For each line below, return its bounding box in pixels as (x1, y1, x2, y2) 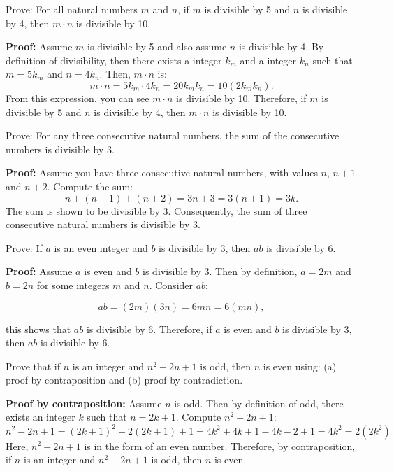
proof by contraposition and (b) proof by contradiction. (6, 372, 243, 387)
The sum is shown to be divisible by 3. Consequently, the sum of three (6, 203, 307, 218)
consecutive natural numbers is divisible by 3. (6, 217, 200, 232)
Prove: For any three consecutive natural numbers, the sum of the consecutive (6, 128, 340, 143)
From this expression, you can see (6, 90, 149, 105)
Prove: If (6, 240, 43, 255)
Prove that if (6, 358, 61, 373)
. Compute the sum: (47, 178, 133, 193)
